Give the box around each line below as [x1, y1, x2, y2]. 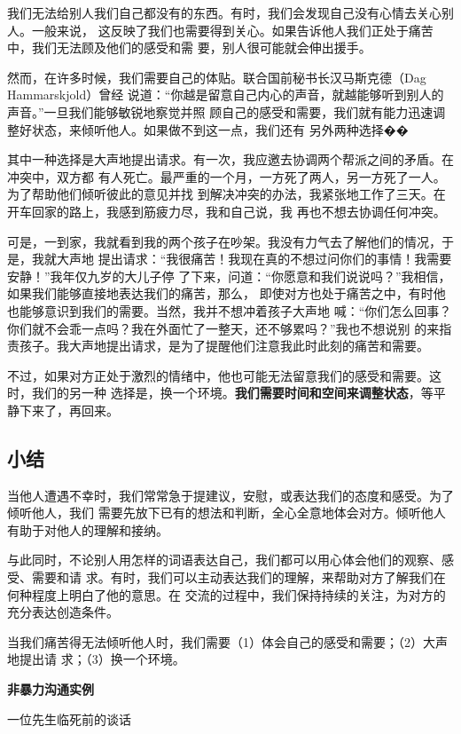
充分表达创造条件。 [7, 603, 119, 621]
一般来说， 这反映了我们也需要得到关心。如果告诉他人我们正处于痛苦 [31, 20, 434, 39]
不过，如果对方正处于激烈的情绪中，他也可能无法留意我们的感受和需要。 [7, 366, 429, 384]
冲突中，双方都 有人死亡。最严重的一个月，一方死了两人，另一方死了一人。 [7, 167, 446, 185]
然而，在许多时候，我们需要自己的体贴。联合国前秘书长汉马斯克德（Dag [7, 67, 426, 86]
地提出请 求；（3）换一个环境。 [7, 650, 185, 668]
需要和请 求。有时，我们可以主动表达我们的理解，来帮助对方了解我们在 [31, 568, 446, 587]
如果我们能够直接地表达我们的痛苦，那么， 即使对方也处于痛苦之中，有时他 [7, 284, 446, 303]
